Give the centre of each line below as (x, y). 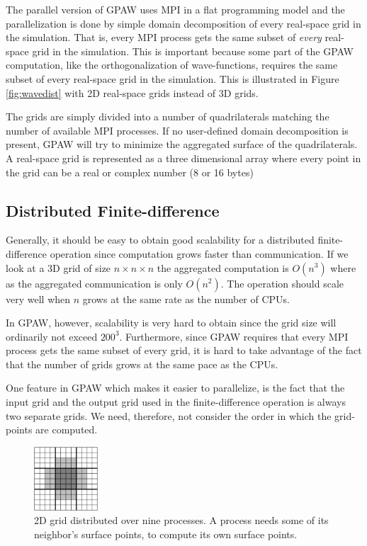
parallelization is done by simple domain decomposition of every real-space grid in (183, 23)
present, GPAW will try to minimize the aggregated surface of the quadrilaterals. (182, 144)
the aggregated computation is (223, 267)
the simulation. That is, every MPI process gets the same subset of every (164, 37)
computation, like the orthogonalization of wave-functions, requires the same (172, 65)
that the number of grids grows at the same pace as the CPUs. (142, 364)
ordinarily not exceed (52, 336)
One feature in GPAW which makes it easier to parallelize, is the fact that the (175, 388)
